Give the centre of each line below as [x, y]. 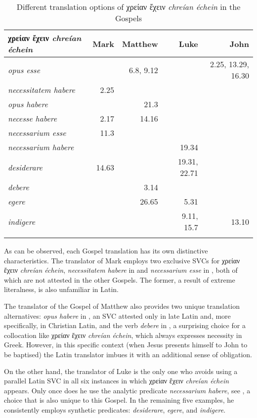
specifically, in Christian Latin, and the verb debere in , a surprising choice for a [125, 325]
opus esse [24, 70]
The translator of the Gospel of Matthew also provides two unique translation [122, 306]
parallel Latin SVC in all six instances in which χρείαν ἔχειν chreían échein [117, 381]
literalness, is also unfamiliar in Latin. [61, 289]
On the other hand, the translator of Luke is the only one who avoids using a [121, 371]
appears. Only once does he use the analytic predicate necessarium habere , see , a [127, 390]
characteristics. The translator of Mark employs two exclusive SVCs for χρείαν [122, 260]
